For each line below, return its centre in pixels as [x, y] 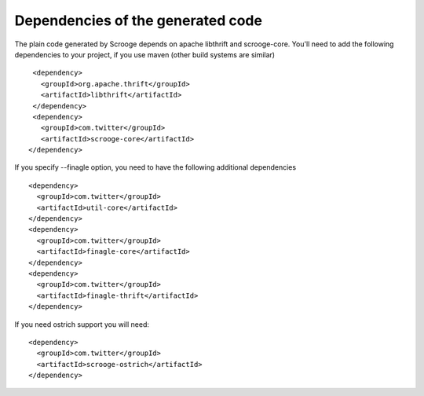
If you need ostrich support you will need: [82, 324]
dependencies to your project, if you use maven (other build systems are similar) [144, 54]
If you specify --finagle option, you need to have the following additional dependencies [155, 167]
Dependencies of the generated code [139, 20]
